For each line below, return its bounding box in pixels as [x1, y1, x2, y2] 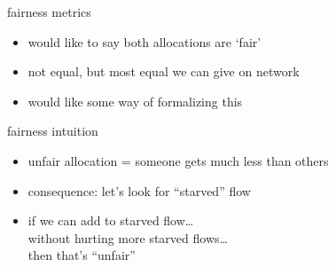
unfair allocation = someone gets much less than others [27, 151, 329, 169]
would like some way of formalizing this [27, 91, 243, 110]
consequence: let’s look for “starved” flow [27, 181, 251, 200]
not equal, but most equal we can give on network [27, 62, 300, 81]
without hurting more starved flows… [27, 228, 228, 247]
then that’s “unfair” [27, 246, 136, 264]
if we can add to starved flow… [27, 211, 194, 230]
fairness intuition [7, 122, 98, 140]
